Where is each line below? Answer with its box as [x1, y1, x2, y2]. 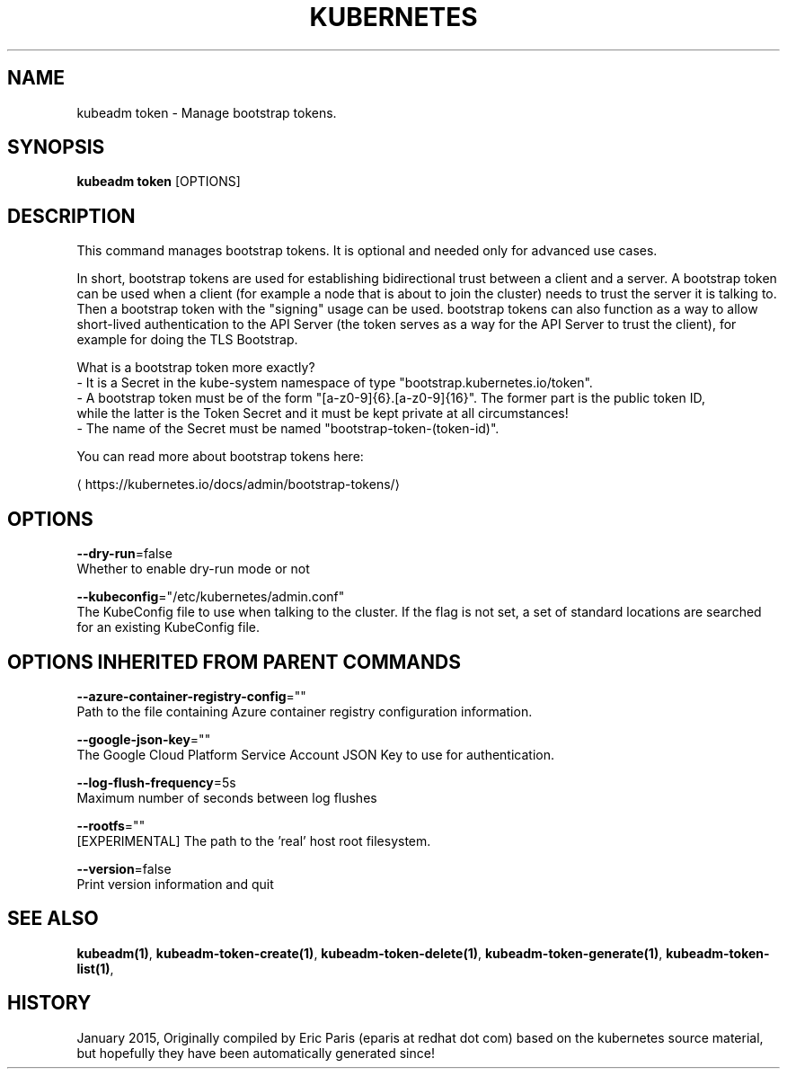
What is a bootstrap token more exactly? [76, 360, 315, 376]
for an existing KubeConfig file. [76, 619, 260, 636]
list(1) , [76, 960, 114, 976]
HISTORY [7, 992, 92, 1015]
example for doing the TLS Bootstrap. [76, 332, 298, 348]
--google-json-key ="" [76, 731, 211, 747]
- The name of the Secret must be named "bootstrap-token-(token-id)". [76, 421, 500, 437]
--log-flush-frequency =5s [76, 774, 236, 790]
